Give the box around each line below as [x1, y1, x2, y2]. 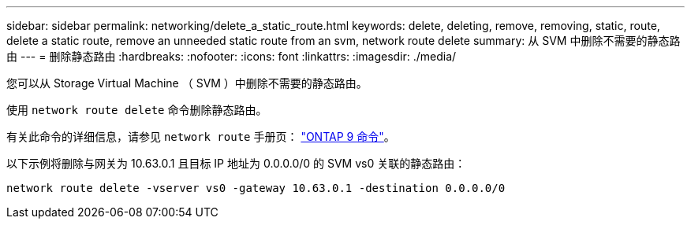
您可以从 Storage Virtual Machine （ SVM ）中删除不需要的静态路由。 [6, 76, 368, 90]
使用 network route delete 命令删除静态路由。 [6, 103, 267, 116]
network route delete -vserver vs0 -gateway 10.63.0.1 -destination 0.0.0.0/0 [6, 182, 506, 194]
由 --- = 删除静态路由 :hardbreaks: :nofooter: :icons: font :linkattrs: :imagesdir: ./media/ [6, 50, 457, 63]
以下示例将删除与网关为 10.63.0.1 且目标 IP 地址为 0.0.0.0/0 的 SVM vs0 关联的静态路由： [6, 157, 466, 170]
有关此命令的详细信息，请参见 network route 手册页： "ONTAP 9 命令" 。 [6, 130, 395, 143]
